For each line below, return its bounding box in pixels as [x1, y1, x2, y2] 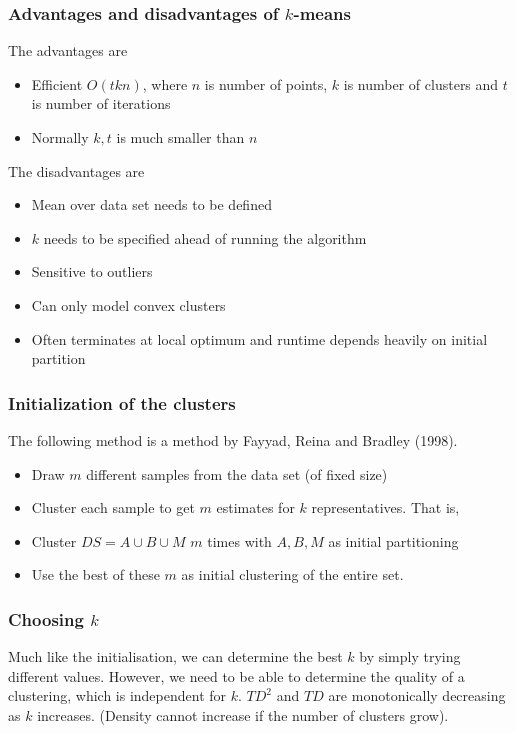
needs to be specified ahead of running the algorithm [43, 227, 367, 248]
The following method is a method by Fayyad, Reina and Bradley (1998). [8, 429, 458, 450]
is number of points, [204, 73, 328, 94]
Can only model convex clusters [31, 294, 226, 315]
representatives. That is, [311, 497, 460, 518]
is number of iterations [31, 93, 171, 114]
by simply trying [359, 646, 461, 667]
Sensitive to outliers [31, 261, 153, 282]
